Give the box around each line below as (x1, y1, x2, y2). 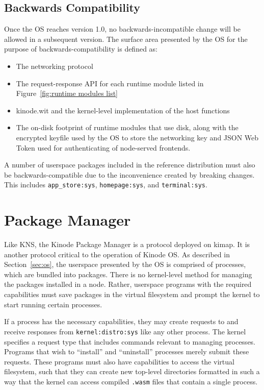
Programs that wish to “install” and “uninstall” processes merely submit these (4, 346, 249, 357)
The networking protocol (16, 60, 93, 71)
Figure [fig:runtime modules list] (16, 88, 118, 99)
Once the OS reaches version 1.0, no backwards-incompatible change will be (4, 23, 241, 34)
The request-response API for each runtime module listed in (16, 78, 204, 88)
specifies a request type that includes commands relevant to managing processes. (4, 336, 256, 347)
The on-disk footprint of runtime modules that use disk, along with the (16, 122, 239, 133)
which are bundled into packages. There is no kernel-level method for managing (4, 269, 252, 279)
